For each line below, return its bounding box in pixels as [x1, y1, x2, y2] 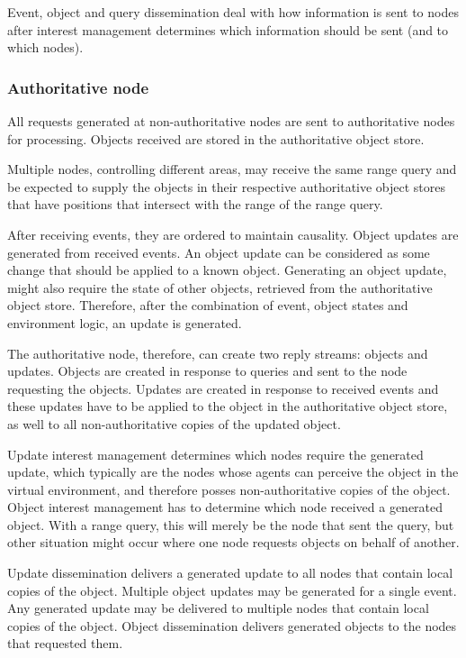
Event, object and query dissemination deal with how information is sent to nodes [7, 3, 459, 21]
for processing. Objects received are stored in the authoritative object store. [7, 129, 425, 148]
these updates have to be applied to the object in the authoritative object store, [7, 397, 448, 416]
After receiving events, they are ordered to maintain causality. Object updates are [7, 224, 459, 243]
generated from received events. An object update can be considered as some [7, 242, 430, 261]
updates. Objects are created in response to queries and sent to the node [7, 361, 408, 380]
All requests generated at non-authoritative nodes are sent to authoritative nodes [7, 112, 455, 130]
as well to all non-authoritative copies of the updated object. [7, 414, 341, 433]
